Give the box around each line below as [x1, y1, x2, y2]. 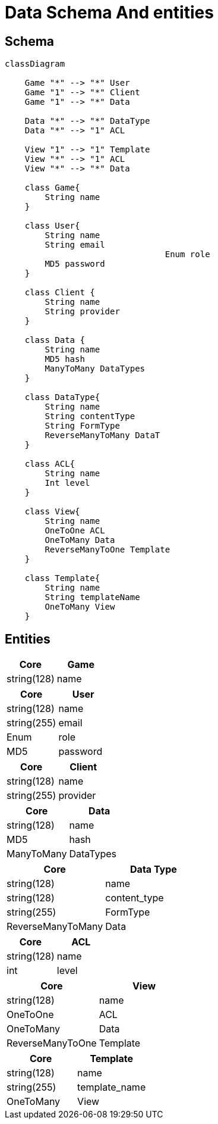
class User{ [24, 221, 80, 231]
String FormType [45, 421, 120, 431]
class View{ [24, 507, 80, 517]
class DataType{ [24, 392, 100, 402]
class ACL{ [24, 459, 75, 469]
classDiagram [5, 59, 65, 69]
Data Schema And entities [5, 2, 214, 23]
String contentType [45, 411, 135, 421]
